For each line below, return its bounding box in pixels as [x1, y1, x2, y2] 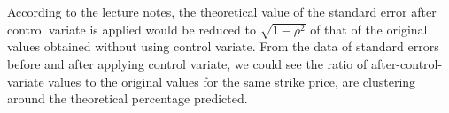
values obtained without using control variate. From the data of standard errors [7, 37, 439, 56]
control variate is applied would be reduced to [7, 19, 256, 38]
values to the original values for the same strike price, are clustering [48, 72, 416, 90]
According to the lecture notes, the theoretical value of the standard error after [7, 3, 437, 20]
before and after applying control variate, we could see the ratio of [7, 54, 368, 72]
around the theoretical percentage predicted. [7, 89, 248, 108]
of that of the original [310, 19, 428, 38]
